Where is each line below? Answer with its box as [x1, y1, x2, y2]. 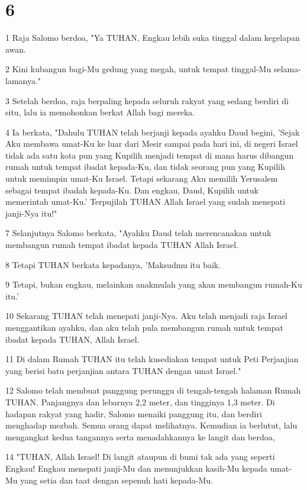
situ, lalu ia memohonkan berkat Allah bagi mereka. [5, 106, 195, 118]
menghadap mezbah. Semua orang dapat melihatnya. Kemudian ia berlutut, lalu [5, 419, 298, 431]
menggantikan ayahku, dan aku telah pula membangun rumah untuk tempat [5, 321, 283, 333]
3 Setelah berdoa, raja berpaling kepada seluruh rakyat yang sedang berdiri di [5, 94, 289, 107]
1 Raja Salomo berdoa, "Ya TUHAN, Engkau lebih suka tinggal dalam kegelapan [5, 31, 300, 44]
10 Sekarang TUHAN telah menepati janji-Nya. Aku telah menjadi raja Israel [5, 310, 287, 322]
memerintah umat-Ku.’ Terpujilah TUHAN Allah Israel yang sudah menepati [5, 195, 286, 208]
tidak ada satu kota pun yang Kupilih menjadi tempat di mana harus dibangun [5, 149, 294, 161]
